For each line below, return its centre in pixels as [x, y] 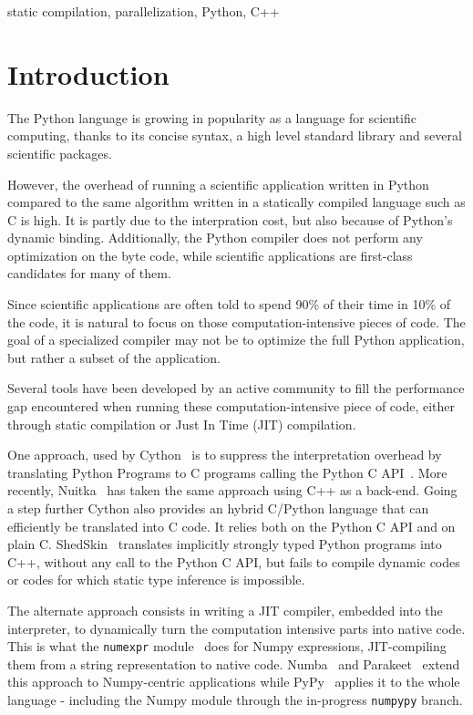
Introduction [88, 73]
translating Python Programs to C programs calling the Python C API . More [227, 472]
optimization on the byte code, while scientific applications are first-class [210, 255]
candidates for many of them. [89, 273]
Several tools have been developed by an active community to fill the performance [236, 388]
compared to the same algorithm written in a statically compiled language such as [236, 202]
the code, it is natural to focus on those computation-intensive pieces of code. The [236, 321]
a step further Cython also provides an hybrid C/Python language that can [218, 508]
